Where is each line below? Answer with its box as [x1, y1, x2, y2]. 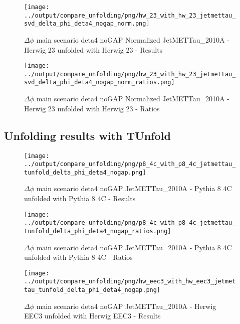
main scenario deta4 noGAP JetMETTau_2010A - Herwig [36, 300, 216, 311]
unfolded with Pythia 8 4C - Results [24, 193, 136, 204]
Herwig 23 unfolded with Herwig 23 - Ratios [24, 103, 160, 113]
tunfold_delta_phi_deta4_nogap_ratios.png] [24, 227, 171, 235]
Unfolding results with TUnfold [4, 127, 171, 143]
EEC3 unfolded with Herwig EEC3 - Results [24, 310, 161, 321]
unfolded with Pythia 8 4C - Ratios [24, 252, 133, 262]
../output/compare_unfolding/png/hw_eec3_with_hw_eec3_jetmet [24, 278, 236, 285]
